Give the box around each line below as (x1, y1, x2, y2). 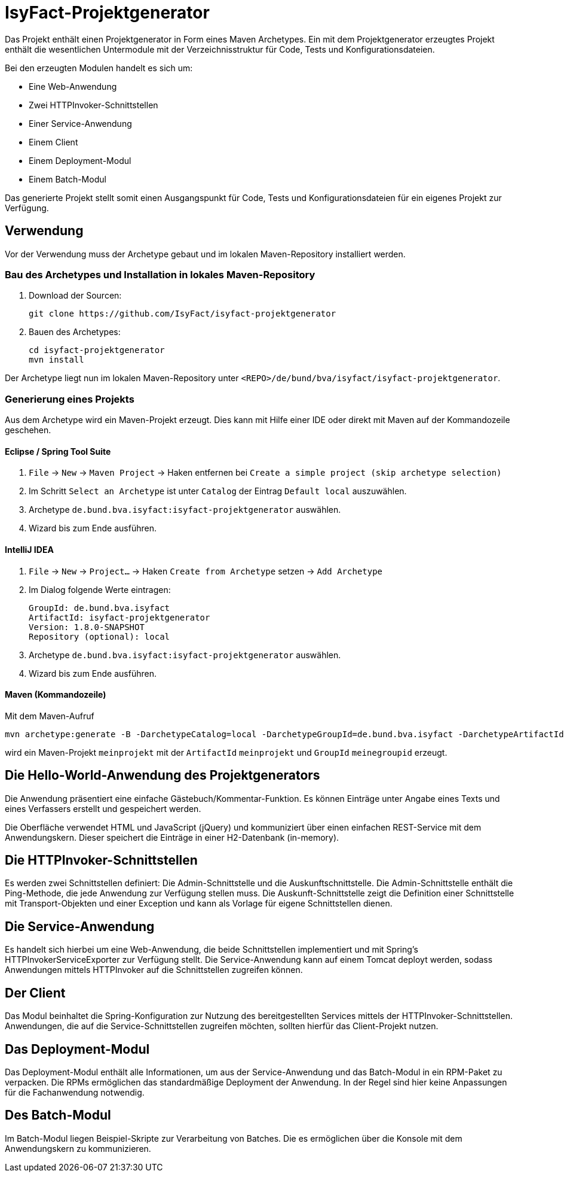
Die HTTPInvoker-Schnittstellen (5, 853, 198, 868)
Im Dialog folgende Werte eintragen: (29, 584, 171, 595)
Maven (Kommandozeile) (5, 689, 106, 700)
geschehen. (5, 425, 51, 436)
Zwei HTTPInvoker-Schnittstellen (29, 99, 158, 110)
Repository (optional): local (29, 631, 170, 641)
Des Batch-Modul (5, 1108, 111, 1123)
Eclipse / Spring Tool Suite (5, 446, 111, 457)
